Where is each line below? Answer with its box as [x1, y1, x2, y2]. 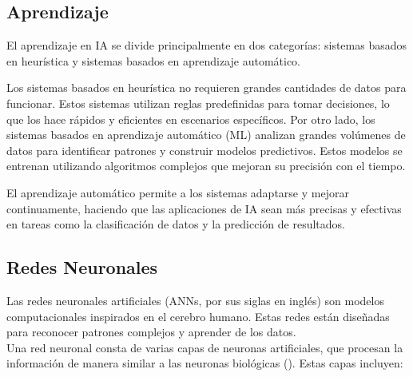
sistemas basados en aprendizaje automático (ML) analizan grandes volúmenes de [6, 126, 406, 143]
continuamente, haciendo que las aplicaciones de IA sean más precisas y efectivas [6, 200, 402, 216]
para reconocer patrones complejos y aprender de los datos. [6, 323, 296, 340]
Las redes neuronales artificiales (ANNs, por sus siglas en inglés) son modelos [6, 292, 384, 308]
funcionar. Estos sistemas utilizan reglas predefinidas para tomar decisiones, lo [6, 94, 390, 111]
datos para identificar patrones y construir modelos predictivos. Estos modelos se [6, 141, 403, 158]
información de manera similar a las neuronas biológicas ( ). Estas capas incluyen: [6, 355, 403, 371]
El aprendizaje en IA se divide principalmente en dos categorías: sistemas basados [6, 37, 407, 54]
